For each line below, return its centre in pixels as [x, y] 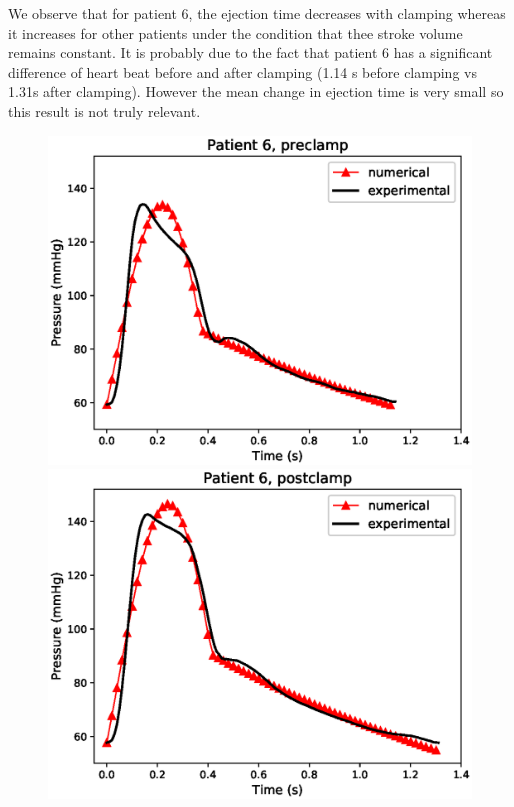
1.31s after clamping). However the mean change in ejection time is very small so [256, 91]
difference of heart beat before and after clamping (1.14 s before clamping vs [242, 71]
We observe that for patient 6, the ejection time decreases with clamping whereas [257, 13]
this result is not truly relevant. [104, 110]
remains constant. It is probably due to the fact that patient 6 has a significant [250, 52]
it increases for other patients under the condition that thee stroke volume [235, 32]
